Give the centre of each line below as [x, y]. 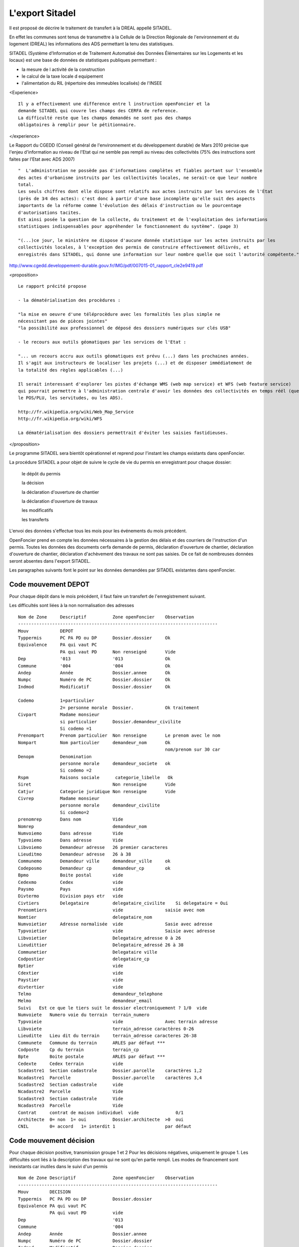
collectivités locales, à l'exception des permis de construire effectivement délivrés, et [134, 247]
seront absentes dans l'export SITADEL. [50, 561]
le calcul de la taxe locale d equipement [62, 76]
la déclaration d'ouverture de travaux [60, 501]
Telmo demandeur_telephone [90, 994]
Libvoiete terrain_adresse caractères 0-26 [106, 1029]
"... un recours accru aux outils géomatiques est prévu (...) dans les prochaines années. [134, 356]
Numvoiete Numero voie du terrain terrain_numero [84, 1015]
